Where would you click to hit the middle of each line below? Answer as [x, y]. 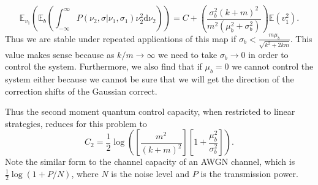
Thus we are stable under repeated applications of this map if [121, 38]
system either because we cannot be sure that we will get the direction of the [150, 79]
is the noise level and [150, 173]
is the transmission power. [249, 173]
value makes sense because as [60, 54]
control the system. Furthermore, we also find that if [104, 66]
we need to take [188, 54]
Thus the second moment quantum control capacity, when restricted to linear [150, 111]
